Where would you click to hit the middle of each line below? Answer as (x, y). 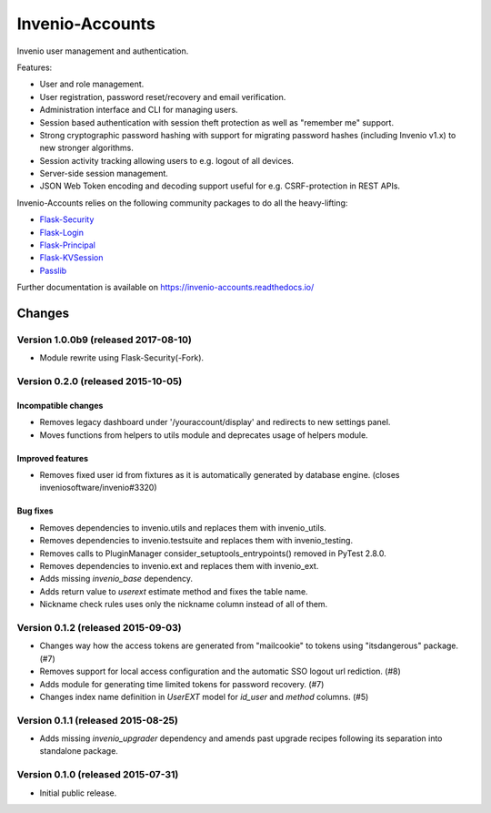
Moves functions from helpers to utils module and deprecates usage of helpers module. (204, 435)
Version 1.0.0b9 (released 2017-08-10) (105, 340)
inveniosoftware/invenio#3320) (99, 488)
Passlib (53, 270)
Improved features (53, 458)
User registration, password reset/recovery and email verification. (163, 97)
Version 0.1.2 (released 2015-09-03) (99, 627)
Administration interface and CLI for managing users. (139, 110)
